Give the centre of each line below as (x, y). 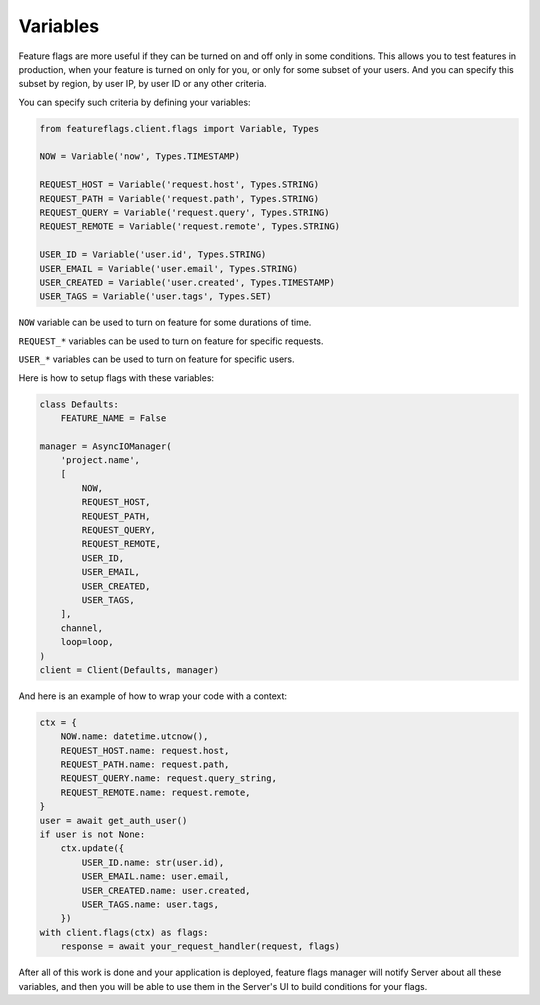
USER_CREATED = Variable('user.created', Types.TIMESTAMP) (187, 282)
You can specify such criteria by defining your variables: (134, 102)
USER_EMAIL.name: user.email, (155, 876)
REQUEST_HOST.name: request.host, (145, 750)
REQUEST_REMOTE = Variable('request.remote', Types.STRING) (190, 226)
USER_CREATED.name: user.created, (166, 890)
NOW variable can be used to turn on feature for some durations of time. (165, 322)
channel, (82, 628)
